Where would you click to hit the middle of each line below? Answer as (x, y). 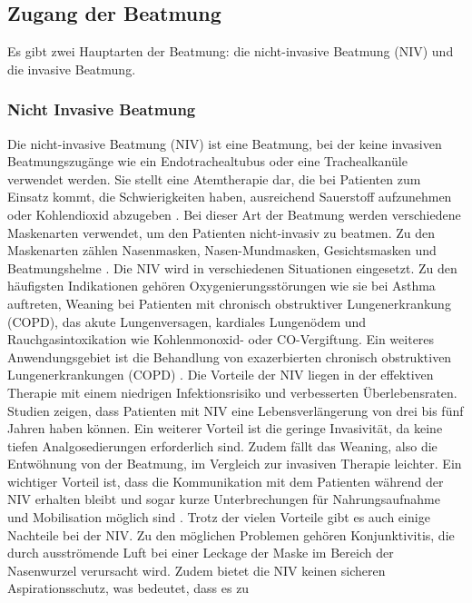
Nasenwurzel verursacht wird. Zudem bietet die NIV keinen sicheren (197, 570)
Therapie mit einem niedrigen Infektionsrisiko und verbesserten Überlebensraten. (232, 392)
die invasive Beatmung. (72, 69)
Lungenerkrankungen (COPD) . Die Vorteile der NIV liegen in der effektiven (221, 375)
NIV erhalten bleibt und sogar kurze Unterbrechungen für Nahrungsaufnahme (224, 499)
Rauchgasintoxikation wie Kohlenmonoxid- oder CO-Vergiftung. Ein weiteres (221, 339)
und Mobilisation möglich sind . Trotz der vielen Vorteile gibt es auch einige (219, 517)
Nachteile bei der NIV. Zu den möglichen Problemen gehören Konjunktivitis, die (231, 534)
